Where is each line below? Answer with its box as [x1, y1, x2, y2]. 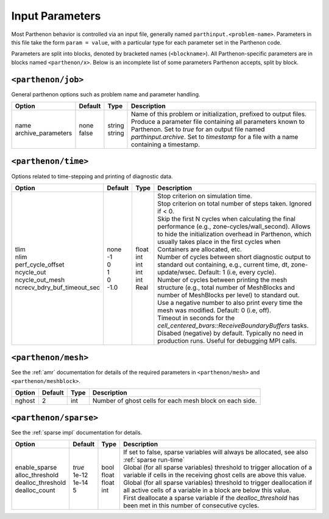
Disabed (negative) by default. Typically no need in [157, 329, 304, 337]
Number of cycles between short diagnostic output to [157, 252, 311, 261]
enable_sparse [15, 464, 57, 472]
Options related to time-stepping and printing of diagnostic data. [11, 173, 173, 180]
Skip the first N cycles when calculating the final [157, 214, 295, 223]
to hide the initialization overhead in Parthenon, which [157, 229, 312, 238]
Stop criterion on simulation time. [157, 191, 252, 200]
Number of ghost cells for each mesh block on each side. [92, 396, 257, 405]
